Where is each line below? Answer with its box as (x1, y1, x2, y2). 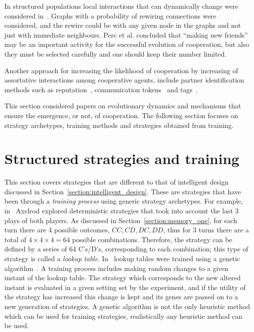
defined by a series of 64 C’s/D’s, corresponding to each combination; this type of (4, 244, 248, 254)
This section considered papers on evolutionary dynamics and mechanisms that (4, 101, 241, 111)
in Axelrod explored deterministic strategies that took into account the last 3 (4, 206, 239, 216)
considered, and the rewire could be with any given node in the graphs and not (4, 20, 241, 30)
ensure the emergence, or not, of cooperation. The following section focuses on (4, 110, 238, 120)
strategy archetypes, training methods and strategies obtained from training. (4, 120, 234, 130)
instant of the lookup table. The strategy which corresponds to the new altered (4, 272, 241, 283)
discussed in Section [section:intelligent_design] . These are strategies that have (4, 186, 241, 196)
